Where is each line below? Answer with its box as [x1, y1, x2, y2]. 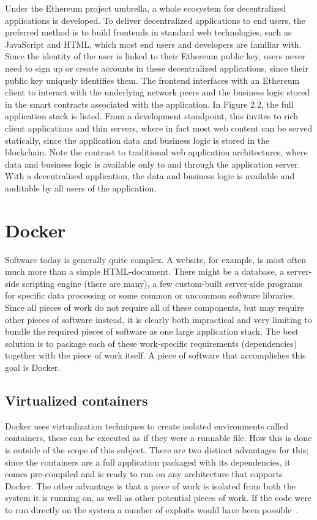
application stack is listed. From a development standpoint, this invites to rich [5, 110, 299, 122]
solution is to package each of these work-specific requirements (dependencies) [5, 336, 297, 349]
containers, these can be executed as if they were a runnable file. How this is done [5, 431, 312, 444]
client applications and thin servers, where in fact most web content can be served [5, 121, 313, 134]
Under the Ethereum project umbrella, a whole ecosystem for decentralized [5, 2, 286, 14]
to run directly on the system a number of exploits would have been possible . [5, 503, 299, 516]
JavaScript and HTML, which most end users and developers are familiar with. [5, 37, 302, 50]
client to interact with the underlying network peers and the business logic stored [5, 86, 310, 98]
